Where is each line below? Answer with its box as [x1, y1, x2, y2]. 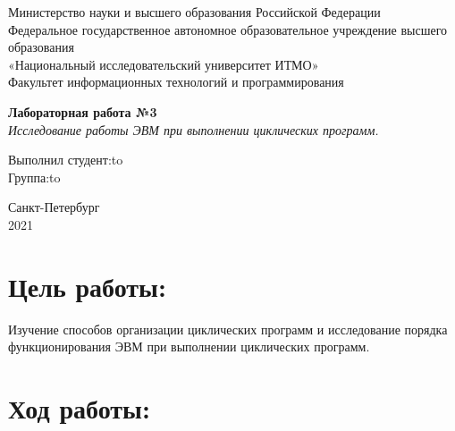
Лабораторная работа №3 [8, 102, 157, 121]
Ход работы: [8, 390, 150, 427]
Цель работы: [8, 267, 166, 304]
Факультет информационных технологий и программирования [8, 72, 344, 91]
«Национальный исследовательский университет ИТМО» [8, 55, 319, 73]
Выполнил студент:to [8, 150, 123, 169]
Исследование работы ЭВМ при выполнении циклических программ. [8, 120, 379, 139]
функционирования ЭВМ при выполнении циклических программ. [8, 337, 370, 356]
